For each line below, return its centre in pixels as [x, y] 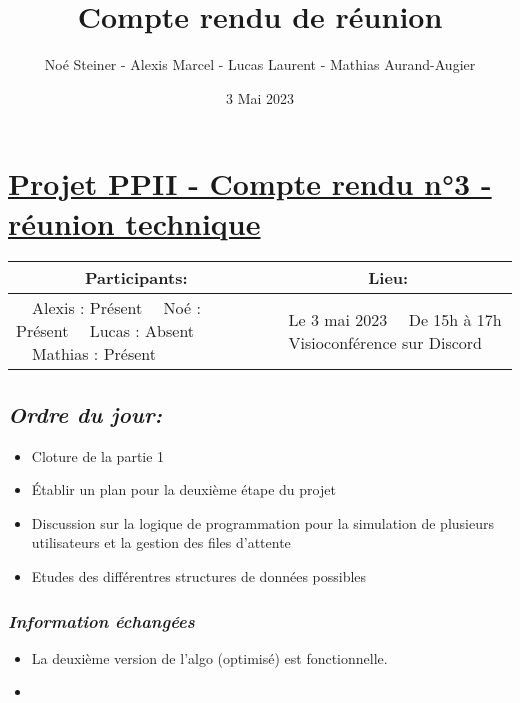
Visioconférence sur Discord [385, 342]
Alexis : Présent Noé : [116, 308]
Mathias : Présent [94, 354]
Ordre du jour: [85, 413]
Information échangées [101, 620]
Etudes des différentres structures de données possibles [199, 576]
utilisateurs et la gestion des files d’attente [161, 542]
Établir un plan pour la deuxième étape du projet [183, 489]
